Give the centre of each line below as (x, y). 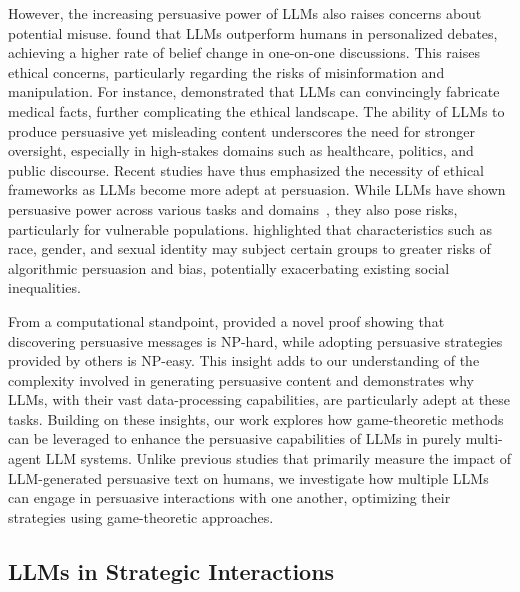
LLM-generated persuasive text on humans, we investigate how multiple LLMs (248, 477)
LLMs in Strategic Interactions (171, 570)
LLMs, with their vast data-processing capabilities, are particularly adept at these (259, 399)
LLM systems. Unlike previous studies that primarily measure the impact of (278, 458)
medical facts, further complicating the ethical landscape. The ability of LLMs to (256, 110)
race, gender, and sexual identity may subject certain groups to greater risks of (249, 248)
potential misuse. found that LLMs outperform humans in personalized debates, (253, 32)
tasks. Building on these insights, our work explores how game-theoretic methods (256, 418)
